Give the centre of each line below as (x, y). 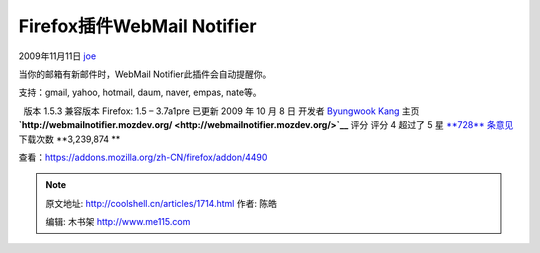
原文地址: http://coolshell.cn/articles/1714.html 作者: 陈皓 (161, 203)
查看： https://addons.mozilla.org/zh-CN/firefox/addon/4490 (143, 157)
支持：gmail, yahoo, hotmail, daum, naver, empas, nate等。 (140, 92)
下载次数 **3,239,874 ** (69, 139)
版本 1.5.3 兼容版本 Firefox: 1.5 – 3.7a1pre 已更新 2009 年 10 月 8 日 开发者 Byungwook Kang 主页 (221, 111)
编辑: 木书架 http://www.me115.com (118, 222)
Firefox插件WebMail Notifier (137, 26)
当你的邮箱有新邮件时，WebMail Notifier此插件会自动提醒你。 (145, 74)
